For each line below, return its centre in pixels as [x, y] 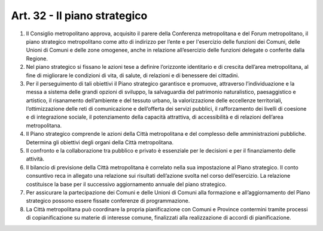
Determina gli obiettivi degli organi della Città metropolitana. [100, 142]
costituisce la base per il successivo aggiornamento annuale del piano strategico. [126, 184]
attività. [35, 159]
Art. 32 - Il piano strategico [79, 16]
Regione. [37, 58]
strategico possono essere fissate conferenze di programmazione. [108, 201]
